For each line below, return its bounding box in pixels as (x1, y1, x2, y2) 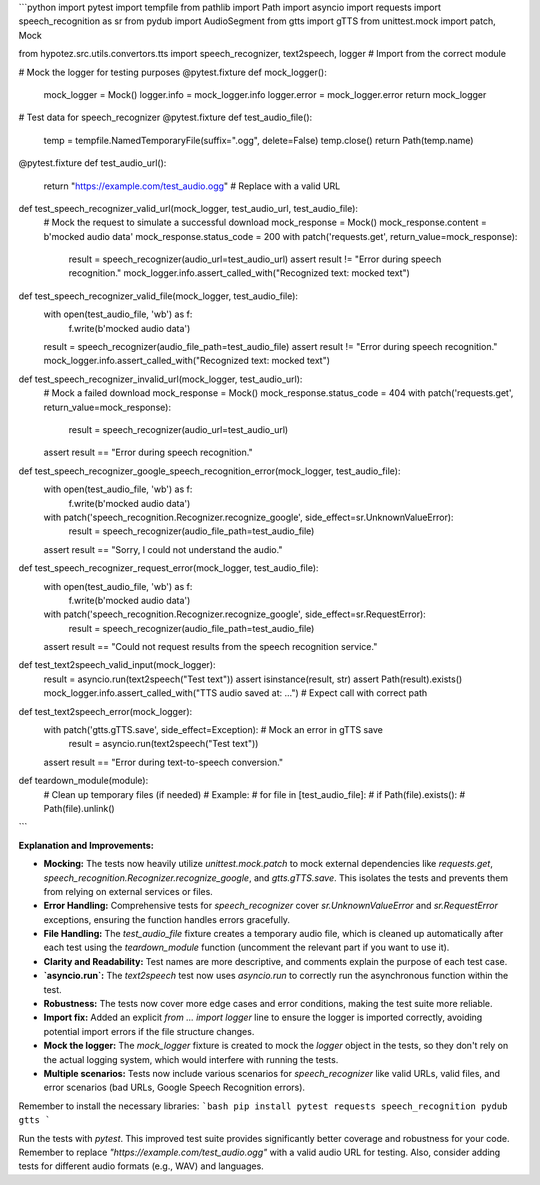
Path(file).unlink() (43, 802, 115, 814)
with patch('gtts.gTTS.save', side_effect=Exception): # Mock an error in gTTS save (43, 724, 384, 736)
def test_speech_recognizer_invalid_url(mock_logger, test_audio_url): (18, 373, 303, 385)
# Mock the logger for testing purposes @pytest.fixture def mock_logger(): (18, 66, 327, 78)
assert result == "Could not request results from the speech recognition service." (43, 641, 378, 653)
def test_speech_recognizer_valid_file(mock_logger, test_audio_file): (18, 290, 299, 302)
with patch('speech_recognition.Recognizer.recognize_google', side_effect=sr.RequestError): (43, 608, 427, 620)
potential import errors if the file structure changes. (43, 1025, 255, 1037)
